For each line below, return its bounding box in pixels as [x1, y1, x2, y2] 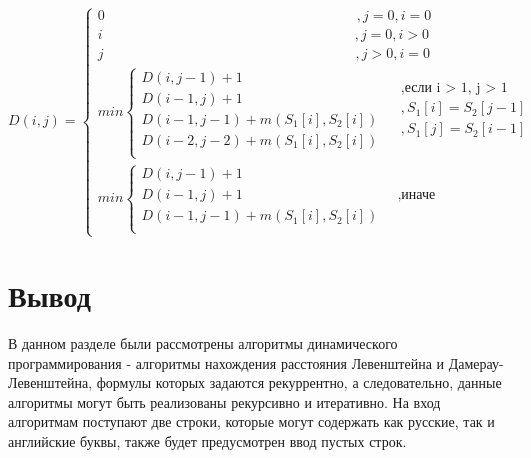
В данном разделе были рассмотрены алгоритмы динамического [8, 333, 398, 354]
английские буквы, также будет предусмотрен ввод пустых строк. [8, 431, 407, 452]
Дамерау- [448, 352, 504, 373]
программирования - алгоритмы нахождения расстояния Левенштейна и [8, 352, 445, 373]
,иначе [397, 188, 436, 203]
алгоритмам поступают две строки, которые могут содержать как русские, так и [8, 411, 495, 432]
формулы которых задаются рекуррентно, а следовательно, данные [96, 372, 502, 393]
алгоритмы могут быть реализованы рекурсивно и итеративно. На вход [8, 391, 441, 412]
